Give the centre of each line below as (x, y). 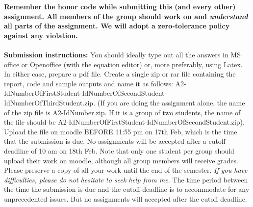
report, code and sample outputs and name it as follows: (89, 83)
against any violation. (41, 35)
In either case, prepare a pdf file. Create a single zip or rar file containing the (120, 74)
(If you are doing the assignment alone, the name (171, 102)
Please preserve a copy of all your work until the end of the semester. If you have (126, 170)
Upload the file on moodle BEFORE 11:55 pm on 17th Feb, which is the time (121, 131)
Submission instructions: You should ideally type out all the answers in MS (122, 54)
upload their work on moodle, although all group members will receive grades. (121, 160)
